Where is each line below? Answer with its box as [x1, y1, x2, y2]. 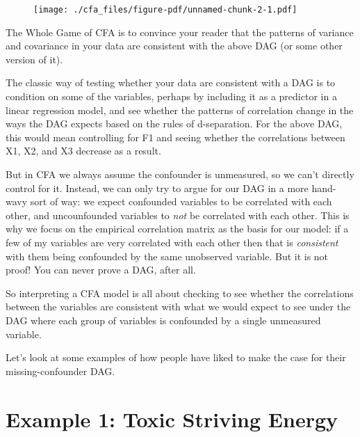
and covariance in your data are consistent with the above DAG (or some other [6, 38, 343, 53]
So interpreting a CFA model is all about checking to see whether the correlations [6, 285, 354, 300]
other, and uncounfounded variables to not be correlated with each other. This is [6, 207, 350, 222]
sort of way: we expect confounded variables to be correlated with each [30, 194, 332, 209]
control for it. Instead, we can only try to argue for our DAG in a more [6, 180, 309, 195]
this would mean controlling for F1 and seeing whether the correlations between [6, 129, 345, 144]
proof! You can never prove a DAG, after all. [6, 262, 196, 277]
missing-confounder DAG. [6, 363, 115, 378]
